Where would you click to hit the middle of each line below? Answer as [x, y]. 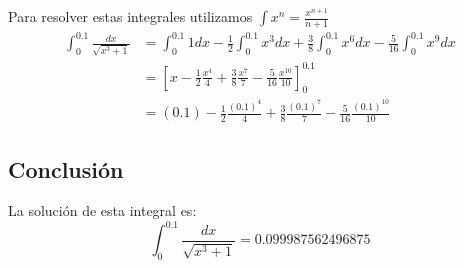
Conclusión [66, 168]
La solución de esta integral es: [102, 210]
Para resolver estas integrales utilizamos [130, 16]
